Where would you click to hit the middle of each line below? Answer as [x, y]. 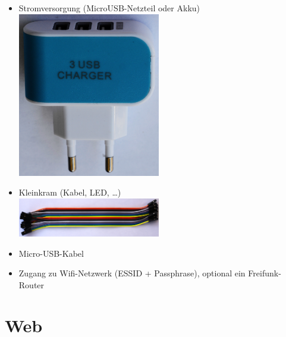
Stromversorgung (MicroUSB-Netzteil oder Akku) [109, 8]
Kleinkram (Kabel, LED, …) [70, 192]
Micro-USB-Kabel [51, 253]
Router [32, 284]
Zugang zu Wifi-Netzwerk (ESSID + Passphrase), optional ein [132, 273]
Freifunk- [265, 273]
